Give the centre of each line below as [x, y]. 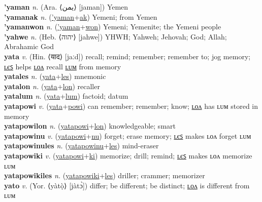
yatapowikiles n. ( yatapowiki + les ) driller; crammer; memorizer [105, 175]
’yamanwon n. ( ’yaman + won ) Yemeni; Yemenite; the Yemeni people [113, 27]
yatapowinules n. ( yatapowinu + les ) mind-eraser [81, 146]
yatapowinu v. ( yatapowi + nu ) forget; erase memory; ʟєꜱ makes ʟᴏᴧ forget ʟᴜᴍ [128, 135]
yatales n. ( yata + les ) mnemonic [55, 76]
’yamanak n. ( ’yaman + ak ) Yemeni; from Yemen [81, 16]
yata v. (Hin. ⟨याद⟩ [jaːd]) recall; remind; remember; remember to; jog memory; [127, 56]
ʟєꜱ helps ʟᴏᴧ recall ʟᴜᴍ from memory [63, 66]
